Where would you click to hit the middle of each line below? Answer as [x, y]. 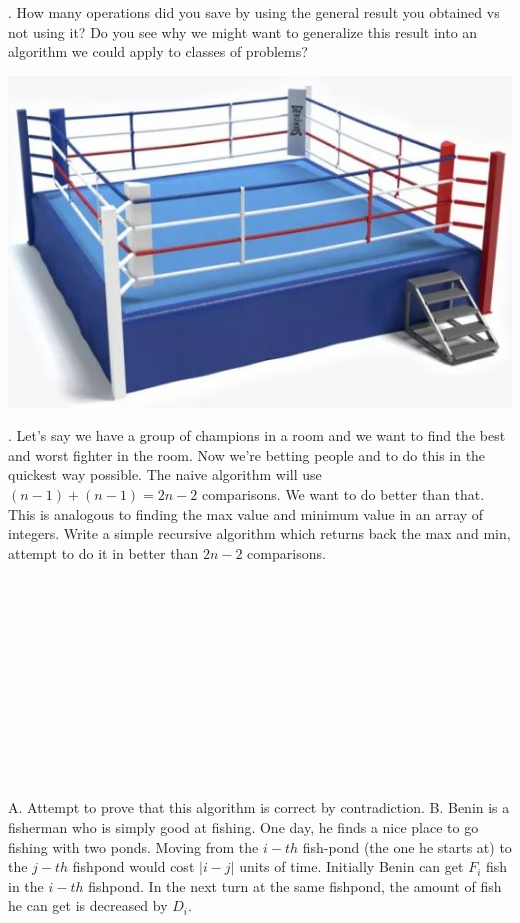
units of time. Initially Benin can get [351, 866]
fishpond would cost [133, 866]
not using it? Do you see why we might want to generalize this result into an [243, 31]
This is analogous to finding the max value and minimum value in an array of [246, 513]
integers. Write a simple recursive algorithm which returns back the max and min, [259, 533]
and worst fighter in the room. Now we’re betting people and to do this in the [247, 454]
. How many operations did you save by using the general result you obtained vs [254, 12]
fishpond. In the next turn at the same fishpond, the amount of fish [295, 885]
